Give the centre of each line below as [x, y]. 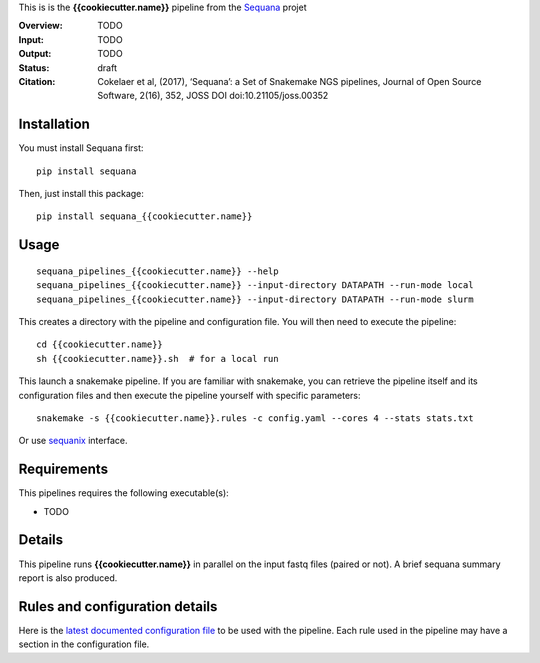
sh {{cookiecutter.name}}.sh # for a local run [157, 358]
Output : [35, 54]
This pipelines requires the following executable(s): [123, 493]
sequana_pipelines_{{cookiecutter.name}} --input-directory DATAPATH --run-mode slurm [255, 299]
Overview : [41, 26]
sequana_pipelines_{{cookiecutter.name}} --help [157, 271]
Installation [54, 124]
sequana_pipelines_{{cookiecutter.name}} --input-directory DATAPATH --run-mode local [255, 285]
